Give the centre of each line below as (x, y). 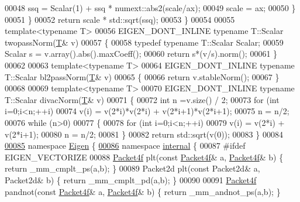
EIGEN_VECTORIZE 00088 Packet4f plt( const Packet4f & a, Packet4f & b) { (144, 157)
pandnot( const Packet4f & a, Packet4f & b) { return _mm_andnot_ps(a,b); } (143, 191)
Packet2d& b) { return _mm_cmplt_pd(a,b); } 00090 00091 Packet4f (131, 179)
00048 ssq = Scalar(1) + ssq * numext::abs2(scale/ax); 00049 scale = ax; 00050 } (150, 8)
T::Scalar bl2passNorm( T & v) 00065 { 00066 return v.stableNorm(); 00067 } (142, 76)
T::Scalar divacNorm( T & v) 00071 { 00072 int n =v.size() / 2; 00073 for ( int (142, 99)
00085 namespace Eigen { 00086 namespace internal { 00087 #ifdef (125, 145)
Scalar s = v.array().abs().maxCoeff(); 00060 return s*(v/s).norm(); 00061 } (141, 54)
